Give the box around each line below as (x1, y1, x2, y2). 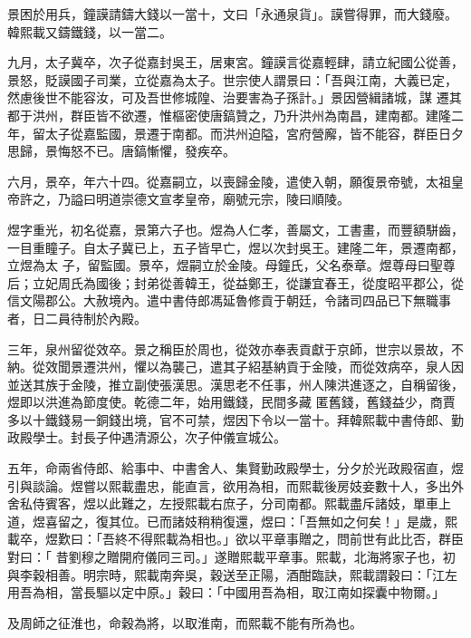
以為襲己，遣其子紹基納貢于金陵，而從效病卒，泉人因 (146, 357, 464, 376)
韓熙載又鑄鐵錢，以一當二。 (7, 22, 172, 41)
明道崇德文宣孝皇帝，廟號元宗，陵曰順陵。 (95, 189, 350, 208)
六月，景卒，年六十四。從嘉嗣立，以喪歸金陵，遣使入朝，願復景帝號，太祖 (7, 171, 451, 190)
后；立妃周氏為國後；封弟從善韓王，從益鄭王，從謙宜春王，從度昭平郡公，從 (7, 273, 464, 292)
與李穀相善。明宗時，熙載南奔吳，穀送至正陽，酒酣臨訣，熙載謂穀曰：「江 (7, 565, 445, 584)
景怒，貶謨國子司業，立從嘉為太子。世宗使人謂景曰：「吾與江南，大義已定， (7, 70, 457, 89)
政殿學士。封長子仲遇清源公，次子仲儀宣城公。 (7, 428, 286, 447)
